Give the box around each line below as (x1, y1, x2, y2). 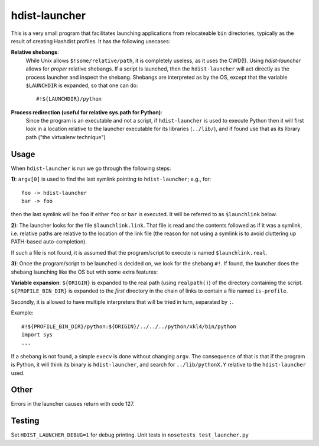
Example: (11, 309, 34, 316)
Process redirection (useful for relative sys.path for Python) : (11, 108, 162, 115)
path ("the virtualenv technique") (25, 133, 106, 140)
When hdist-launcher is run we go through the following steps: (11, 165, 171, 172)
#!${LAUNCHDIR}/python (36, 95, 102, 102)
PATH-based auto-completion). (11, 238, 87, 245)
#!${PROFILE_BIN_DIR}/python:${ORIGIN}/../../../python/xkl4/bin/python (21, 323, 236, 330)
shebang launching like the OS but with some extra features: (11, 268, 158, 275)
